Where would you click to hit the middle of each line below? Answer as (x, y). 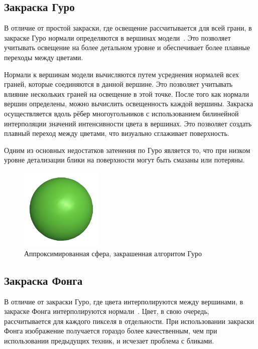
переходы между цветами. (44, 57)
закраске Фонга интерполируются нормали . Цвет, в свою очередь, (107, 311)
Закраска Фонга (43, 280)
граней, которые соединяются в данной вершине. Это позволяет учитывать (118, 84)
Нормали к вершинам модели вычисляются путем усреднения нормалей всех (122, 74)
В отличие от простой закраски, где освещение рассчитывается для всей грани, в (128, 28)
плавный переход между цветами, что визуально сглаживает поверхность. (117, 133)
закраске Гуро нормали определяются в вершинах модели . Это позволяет (117, 37)
